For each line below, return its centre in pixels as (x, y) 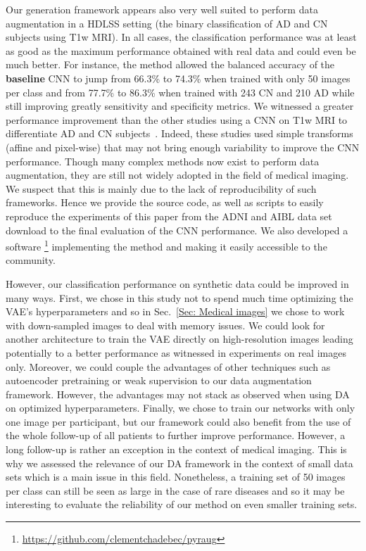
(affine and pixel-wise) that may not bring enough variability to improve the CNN (183, 147)
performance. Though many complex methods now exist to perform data (163, 161)
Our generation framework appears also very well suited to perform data (162, 9)
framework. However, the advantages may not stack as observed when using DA (178, 394)
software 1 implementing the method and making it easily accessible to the (166, 245)
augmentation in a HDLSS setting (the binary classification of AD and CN (167, 23)
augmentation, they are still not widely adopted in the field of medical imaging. (177, 175)
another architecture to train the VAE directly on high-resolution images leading (179, 339)
